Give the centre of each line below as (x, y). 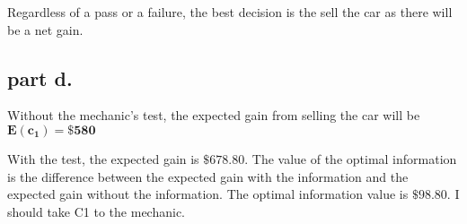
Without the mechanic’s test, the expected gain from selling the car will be (214, 115)
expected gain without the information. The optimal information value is (208, 194)
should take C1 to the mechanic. (97, 211)
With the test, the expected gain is (103, 158)
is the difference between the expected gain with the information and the (208, 176)
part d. (40, 78)
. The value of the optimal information (351, 158)
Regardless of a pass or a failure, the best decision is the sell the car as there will (230, 12)
